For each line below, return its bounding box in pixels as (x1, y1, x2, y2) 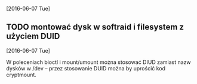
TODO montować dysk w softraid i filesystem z (6, 22, 184, 32)
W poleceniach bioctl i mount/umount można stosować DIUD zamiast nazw (6, 59, 191, 66)
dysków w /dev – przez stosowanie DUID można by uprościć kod (6, 64, 166, 72)
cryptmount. (6, 71, 37, 78)
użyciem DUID (6, 31, 60, 41)
